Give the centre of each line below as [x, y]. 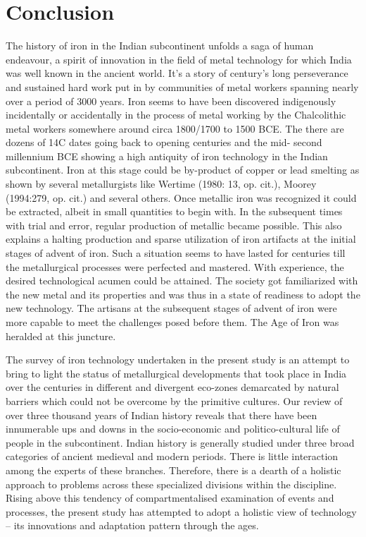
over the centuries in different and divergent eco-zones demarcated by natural [172, 387]
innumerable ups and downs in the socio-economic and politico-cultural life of [173, 429]
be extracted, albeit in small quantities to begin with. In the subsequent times [174, 211]
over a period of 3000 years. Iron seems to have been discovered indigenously [171, 101]
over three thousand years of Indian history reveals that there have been [162, 415]
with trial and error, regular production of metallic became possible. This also [174, 225]
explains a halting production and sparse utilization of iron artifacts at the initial [181, 239]
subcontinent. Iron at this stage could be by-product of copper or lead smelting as [183, 170]
